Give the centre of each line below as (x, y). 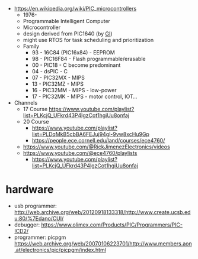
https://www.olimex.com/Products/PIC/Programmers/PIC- (112, 225)
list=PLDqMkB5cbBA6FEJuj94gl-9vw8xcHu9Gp (90, 134)
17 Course (35, 109)
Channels (26, 103)
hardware (30, 190)
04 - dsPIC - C (50, 71)
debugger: (27, 225)
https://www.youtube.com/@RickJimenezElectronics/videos (96, 147)
